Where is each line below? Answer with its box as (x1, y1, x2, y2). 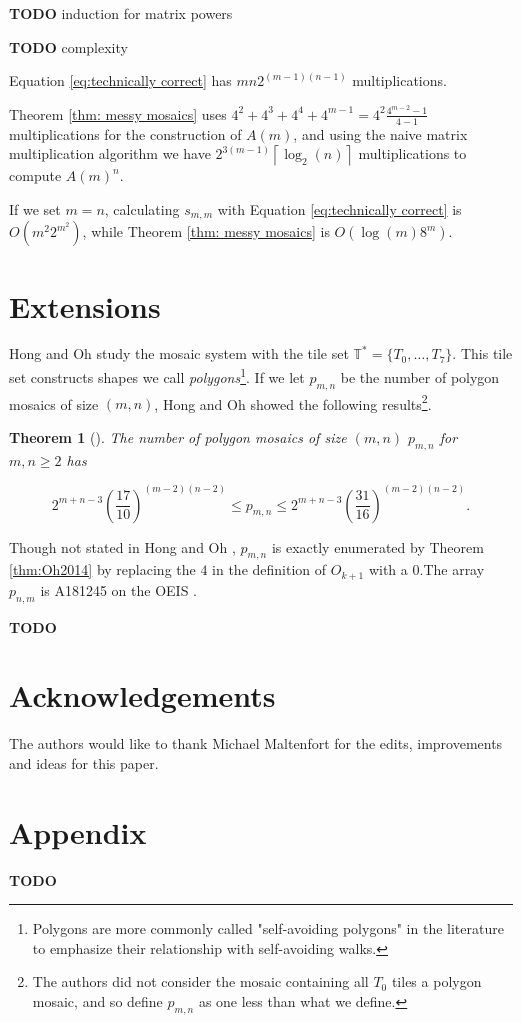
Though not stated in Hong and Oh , (9, 536, 236, 557)
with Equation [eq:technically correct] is (217, 198, 462, 219)
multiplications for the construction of (9, 123, 242, 144)
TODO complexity (9, 36, 128, 57)
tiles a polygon (391, 971, 482, 992)
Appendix (9, 811, 147, 852)
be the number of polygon (340, 366, 500, 387)
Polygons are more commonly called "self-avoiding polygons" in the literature (32, 918, 504, 939)
